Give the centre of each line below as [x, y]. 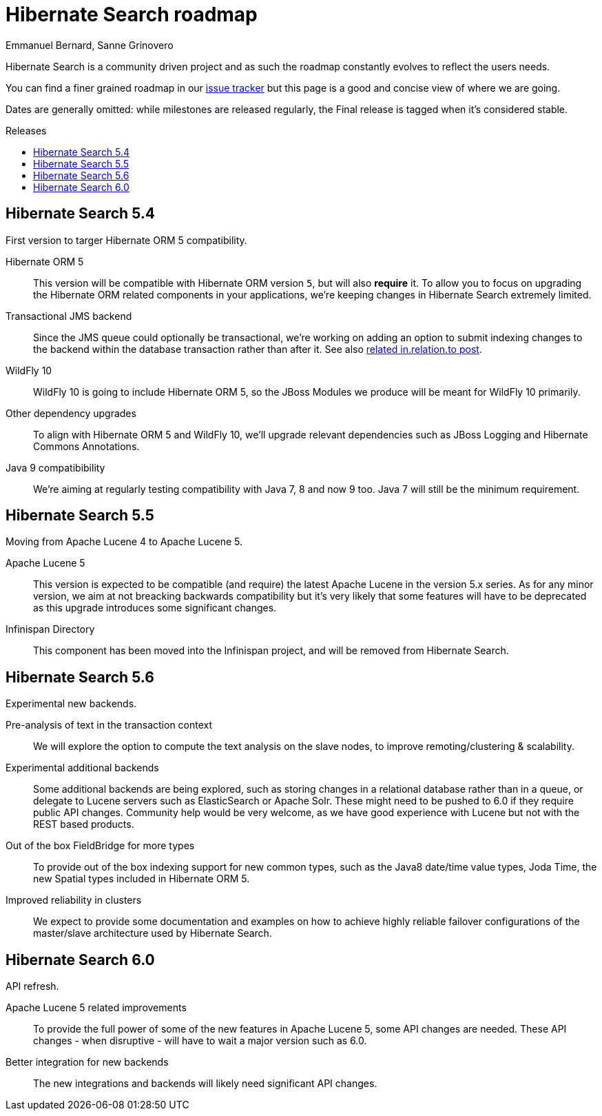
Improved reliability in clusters [74, 900]
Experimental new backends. [71, 704]
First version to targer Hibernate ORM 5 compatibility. [126, 240]
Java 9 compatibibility [55, 467]
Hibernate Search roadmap [132, 14]
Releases [26, 130]
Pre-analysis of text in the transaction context [109, 725]
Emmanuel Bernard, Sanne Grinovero [90, 45]
